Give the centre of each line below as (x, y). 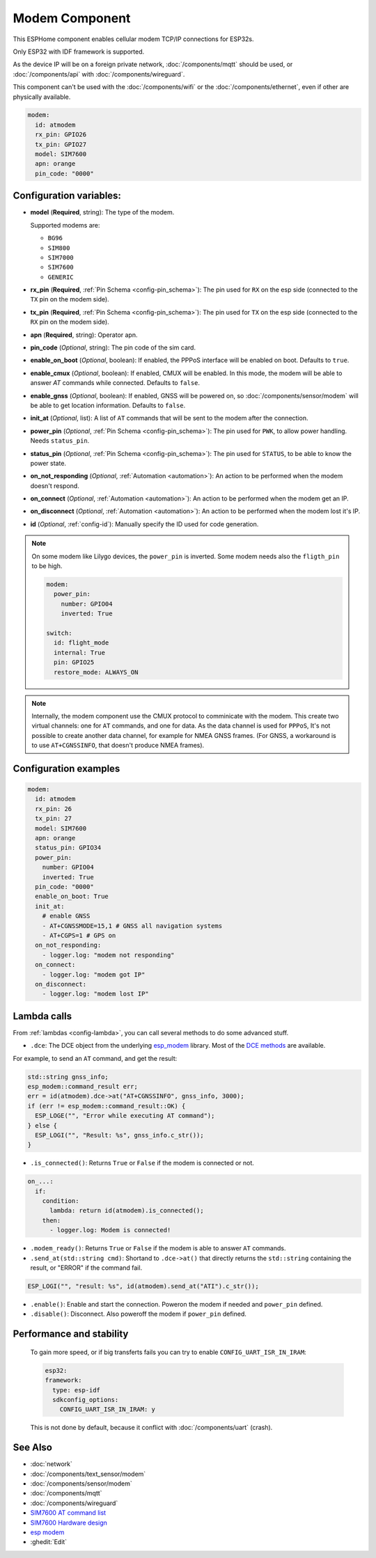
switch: (59, 633)
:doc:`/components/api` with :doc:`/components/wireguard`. (99, 74)
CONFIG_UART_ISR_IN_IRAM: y (108, 1409)
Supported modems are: (65, 225)
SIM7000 (61, 257)
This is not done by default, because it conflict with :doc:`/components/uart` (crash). (151, 1428)
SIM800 (59, 248)
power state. (48, 463)
